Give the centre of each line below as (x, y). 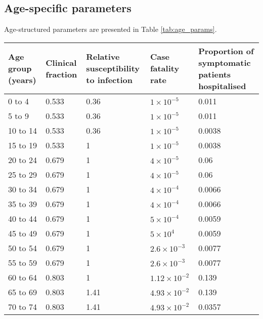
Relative (103, 57)
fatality (165, 68)
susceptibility (113, 68)
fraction (61, 74)
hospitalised (222, 86)
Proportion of (226, 51)
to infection (109, 80)
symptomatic (225, 62)
